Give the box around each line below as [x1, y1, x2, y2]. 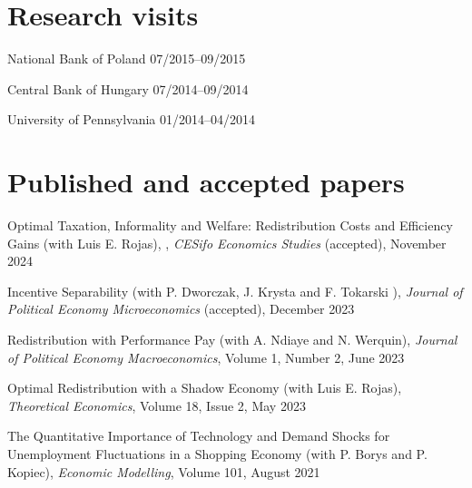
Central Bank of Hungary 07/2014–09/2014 [7, 79, 249, 98]
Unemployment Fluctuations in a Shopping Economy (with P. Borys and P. [7, 444, 428, 463]
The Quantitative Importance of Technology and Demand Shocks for [7, 426, 390, 445]
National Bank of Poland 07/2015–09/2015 [7, 49, 246, 68]
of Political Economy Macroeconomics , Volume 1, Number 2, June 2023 [7, 347, 405, 366]
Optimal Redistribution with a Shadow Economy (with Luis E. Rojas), [7, 378, 402, 397]
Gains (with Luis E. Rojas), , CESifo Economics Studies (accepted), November [7, 233, 447, 252]
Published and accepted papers [7, 163, 405, 200]
